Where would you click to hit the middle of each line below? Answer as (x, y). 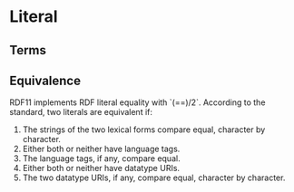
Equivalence (45, 80)
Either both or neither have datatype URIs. (101, 168)
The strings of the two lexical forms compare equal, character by (144, 130)
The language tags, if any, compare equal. (101, 158)
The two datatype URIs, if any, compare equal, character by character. (154, 178)
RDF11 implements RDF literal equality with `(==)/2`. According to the (137, 102)
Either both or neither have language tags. (101, 149)
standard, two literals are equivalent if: (81, 112)
